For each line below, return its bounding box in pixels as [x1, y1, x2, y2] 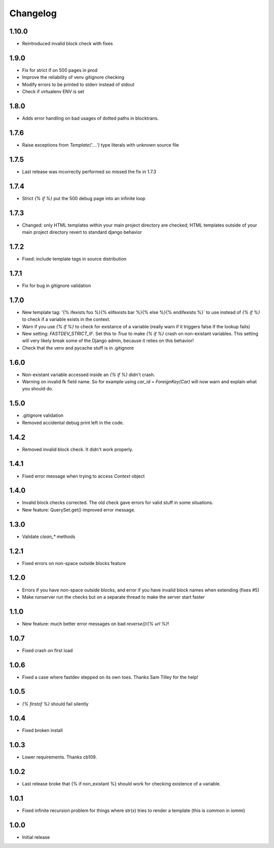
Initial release [22, 834, 50, 840]
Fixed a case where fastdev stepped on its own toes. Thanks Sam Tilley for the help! [22, 674, 198, 680]
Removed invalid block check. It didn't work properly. [22, 446, 133, 453]
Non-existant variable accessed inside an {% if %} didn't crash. [22, 372, 155, 378]
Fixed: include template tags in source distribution [22, 256, 127, 262]
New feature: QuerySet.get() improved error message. [22, 506, 135, 513]
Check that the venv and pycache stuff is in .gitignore [22, 345, 134, 351]
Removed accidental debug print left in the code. [22, 419, 124, 426]
